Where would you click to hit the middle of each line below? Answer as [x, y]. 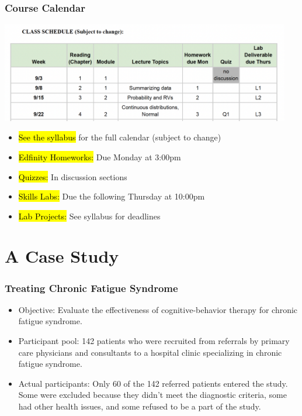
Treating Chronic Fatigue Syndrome [91, 288]
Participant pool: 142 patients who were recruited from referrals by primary [154, 341]
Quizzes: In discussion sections [73, 176]
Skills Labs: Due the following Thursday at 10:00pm [112, 196]
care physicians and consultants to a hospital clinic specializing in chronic [150, 352]
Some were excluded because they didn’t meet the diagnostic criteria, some [152, 395]
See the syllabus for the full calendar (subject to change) [120, 137]
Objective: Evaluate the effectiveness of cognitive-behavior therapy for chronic [158, 309]
